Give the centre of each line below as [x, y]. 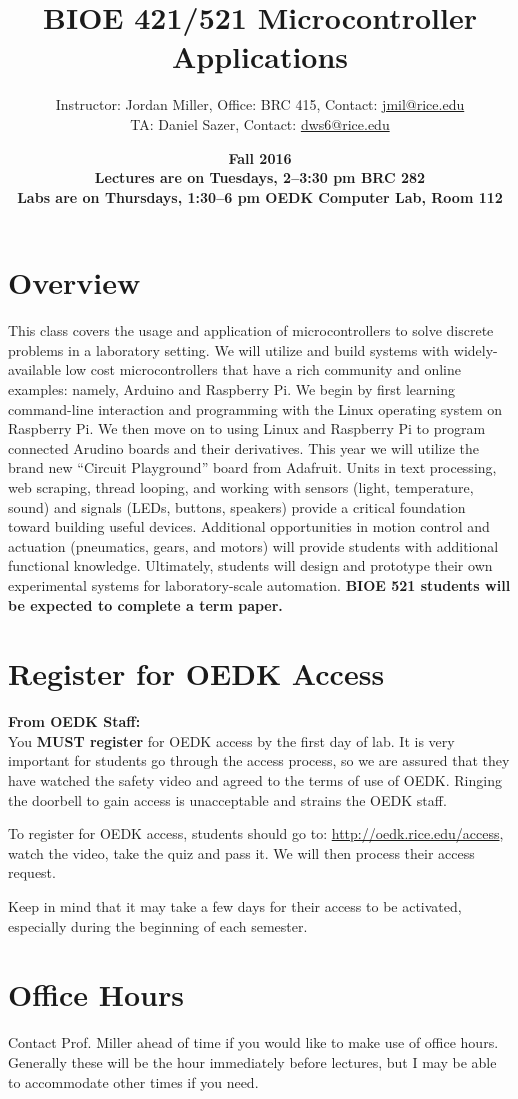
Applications [260, 56]
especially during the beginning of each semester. [158, 925]
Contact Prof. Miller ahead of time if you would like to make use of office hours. [253, 1042]
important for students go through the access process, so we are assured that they [259, 760]
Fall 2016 [260, 157]
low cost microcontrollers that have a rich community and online [263, 369]
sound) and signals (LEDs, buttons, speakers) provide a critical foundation [237, 506]
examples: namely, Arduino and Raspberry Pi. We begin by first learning [231, 389]
